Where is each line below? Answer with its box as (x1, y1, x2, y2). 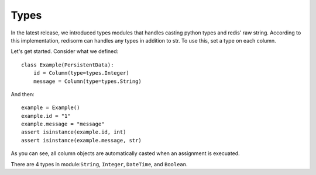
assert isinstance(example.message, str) (21, 137, 142, 143)
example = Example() (21, 104, 80, 111)
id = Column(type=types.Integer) (33, 70, 130, 76)
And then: (11, 90, 35, 97)
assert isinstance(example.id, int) (21, 129, 126, 135)
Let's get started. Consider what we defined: (11, 48, 119, 55)
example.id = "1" (21, 113, 71, 119)
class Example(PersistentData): (21, 61, 114, 68)
